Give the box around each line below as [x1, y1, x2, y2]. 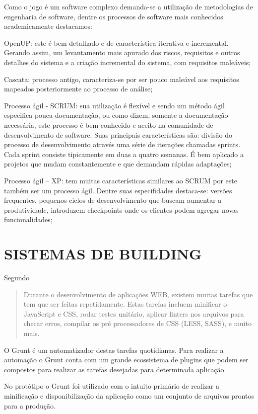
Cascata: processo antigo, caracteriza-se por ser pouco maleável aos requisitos [4, 74, 239, 84]
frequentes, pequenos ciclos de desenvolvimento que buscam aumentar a [4, 195, 222, 205]
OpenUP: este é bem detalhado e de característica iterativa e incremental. [4, 37, 229, 48]
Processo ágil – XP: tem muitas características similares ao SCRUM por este [4, 175, 237, 185]
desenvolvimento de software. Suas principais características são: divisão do [4, 129, 233, 140]
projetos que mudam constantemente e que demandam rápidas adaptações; [4, 159, 232, 169]
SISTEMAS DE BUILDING [4, 244, 202, 264]
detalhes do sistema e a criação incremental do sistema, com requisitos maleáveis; [4, 57, 251, 67]
